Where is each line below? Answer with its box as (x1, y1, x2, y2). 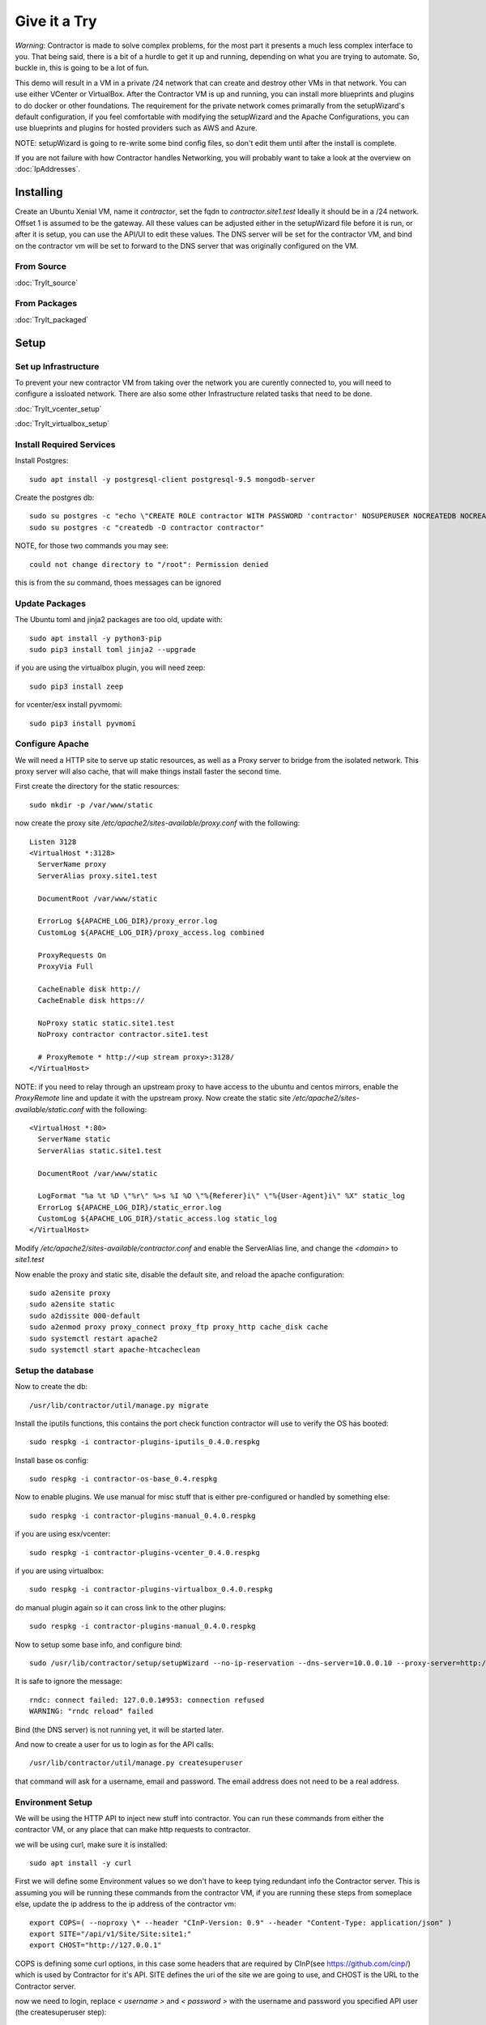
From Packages (15, 298, 78, 309)
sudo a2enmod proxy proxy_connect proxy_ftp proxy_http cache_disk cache (29, 1323, 329, 1332)
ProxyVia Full (37, 961, 94, 971)
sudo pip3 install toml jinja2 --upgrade (29, 645, 196, 654)
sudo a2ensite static (29, 1300, 115, 1309)
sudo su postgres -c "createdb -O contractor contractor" (29, 522, 265, 532)
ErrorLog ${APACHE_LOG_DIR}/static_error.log (37, 1203, 222, 1212)
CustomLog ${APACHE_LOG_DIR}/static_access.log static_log (37, 1214, 277, 1223)
